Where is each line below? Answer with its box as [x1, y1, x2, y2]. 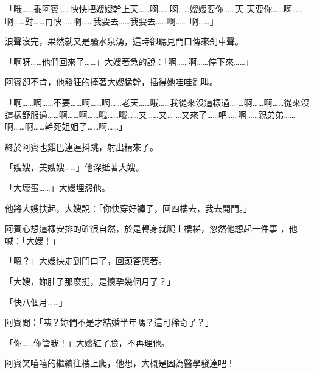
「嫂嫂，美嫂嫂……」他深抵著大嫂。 [5, 161, 144, 173]
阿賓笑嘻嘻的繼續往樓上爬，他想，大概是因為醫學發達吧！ [5, 357, 235, 369]
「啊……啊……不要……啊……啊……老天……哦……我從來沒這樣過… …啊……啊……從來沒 [5, 96, 310, 108]
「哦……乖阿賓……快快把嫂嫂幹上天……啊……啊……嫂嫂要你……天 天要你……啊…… [5, 2, 304, 15]
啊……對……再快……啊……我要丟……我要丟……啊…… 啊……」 [5, 14, 218, 27]
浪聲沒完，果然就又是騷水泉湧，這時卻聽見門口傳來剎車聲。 [5, 35, 243, 47]
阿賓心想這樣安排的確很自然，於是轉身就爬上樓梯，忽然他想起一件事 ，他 [5, 222, 298, 235]
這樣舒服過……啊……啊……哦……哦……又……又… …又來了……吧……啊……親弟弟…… [5, 108, 296, 120]
